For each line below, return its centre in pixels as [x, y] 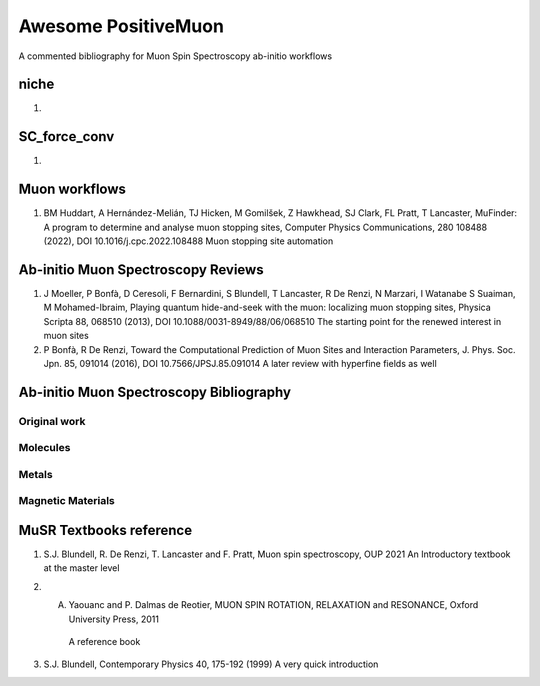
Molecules [44, 448]
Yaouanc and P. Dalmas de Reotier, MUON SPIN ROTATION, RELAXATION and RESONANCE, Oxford [273, 605]
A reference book [104, 642]
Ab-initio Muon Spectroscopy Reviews [141, 269]
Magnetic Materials [66, 501]
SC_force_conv [66, 136]
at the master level [81, 568]
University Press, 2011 [114, 619]
